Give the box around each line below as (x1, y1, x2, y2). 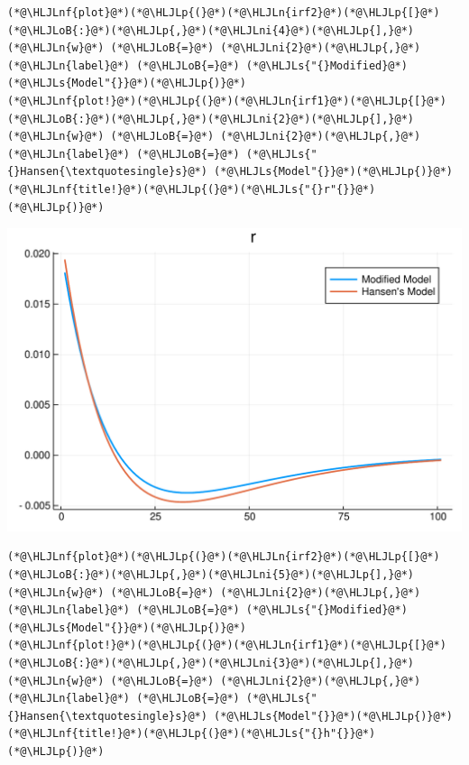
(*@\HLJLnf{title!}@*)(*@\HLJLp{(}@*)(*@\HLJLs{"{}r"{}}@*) (7, 182, 376, 196)
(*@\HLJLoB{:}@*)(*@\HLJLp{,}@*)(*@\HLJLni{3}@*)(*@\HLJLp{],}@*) (7, 656, 415, 669)
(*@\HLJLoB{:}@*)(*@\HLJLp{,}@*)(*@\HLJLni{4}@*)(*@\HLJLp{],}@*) (7, 23, 415, 37)
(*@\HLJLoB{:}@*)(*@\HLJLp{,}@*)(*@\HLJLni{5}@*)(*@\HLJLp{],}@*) (7, 567, 415, 581)
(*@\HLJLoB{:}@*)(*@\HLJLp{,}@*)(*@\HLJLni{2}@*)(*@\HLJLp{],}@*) (7, 112, 415, 125)
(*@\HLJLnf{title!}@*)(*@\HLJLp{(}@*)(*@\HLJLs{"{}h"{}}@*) (7, 727, 376, 741)
